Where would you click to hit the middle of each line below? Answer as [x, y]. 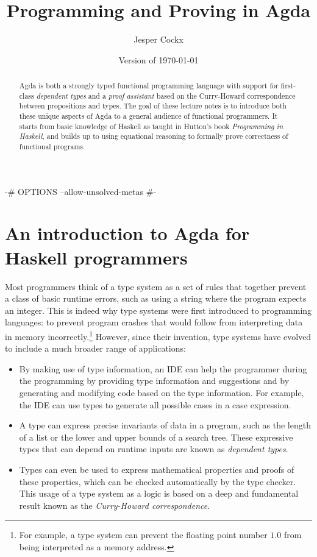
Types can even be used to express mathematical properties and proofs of [157, 469]
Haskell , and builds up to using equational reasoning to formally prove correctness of [154, 136]
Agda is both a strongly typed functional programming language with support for [149, 86]
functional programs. [52, 147]
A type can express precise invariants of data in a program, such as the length [165, 425]
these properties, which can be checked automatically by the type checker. [158, 481]
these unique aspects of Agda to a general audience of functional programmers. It [148, 116]
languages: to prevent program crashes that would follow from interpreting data [154, 322]
